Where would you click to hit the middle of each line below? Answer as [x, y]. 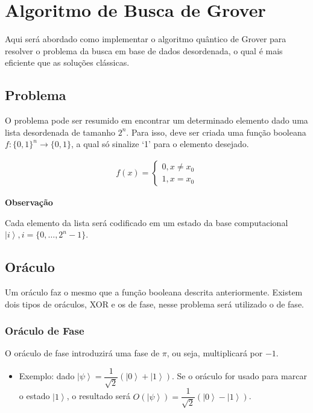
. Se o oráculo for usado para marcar [239, 376]
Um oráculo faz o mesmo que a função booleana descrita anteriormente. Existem [154, 292]
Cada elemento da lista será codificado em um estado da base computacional [147, 222]
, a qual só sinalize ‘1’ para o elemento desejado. [160, 144]
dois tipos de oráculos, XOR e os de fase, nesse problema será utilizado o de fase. [154, 304]
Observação [29, 202]
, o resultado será [98, 396]
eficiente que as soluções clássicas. [67, 62]
